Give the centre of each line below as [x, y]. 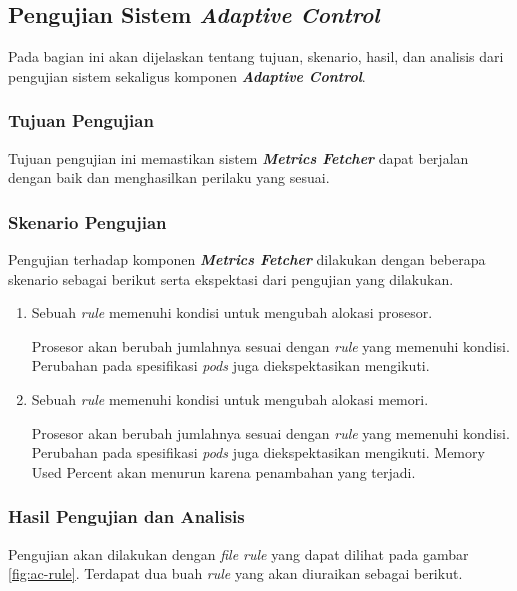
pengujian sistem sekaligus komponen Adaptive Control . [187, 75]
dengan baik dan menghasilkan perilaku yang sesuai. [169, 177]
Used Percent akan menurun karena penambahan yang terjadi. [223, 471]
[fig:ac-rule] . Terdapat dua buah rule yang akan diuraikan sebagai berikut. [235, 573]
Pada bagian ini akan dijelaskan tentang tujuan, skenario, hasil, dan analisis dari [256, 56]
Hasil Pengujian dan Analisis [126, 516]
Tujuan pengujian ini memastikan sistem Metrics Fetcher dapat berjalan [238, 157]
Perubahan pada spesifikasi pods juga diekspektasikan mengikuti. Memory [258, 452]
